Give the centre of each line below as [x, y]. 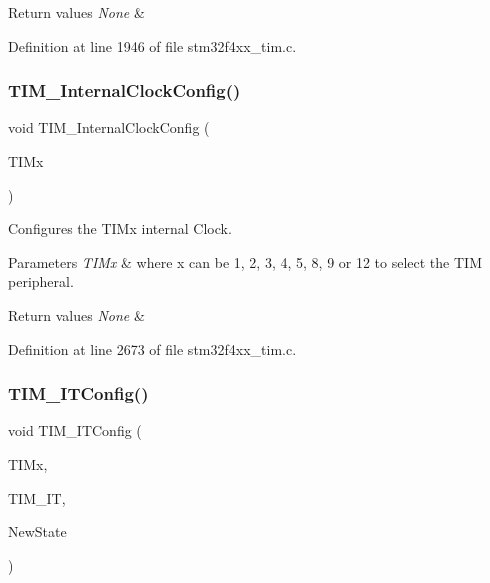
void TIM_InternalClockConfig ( [109, 127]
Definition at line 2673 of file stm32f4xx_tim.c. [152, 348]
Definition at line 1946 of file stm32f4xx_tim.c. [152, 45]
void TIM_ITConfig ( [75, 430]
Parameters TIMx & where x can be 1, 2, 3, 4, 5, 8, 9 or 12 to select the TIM [245, 261]
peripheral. [41, 281]
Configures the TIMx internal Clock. [120, 228]
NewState [37, 531]
